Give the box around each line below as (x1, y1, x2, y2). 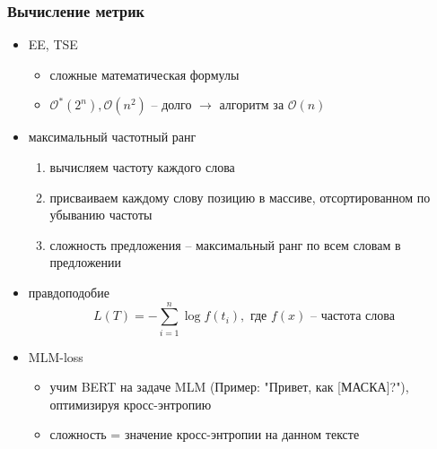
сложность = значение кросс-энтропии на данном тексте (49, 425, 360, 444)
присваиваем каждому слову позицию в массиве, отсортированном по (49, 187, 431, 206)
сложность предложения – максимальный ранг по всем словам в (49, 235, 401, 254)
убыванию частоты (49, 205, 153, 224)
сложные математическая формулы (49, 65, 240, 83)
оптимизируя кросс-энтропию (49, 394, 212, 413)
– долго (151, 95, 192, 114)
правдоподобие (28, 282, 109, 301)
